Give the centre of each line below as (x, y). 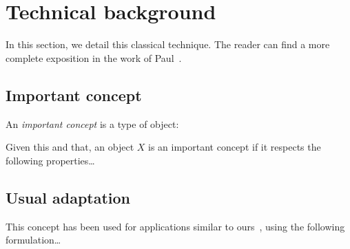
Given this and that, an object (70, 147)
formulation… (33, 240)
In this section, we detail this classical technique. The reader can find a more (168, 44)
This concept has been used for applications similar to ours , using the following (175, 226)
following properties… (50, 160)
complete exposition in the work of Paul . (94, 57)
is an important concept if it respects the (235, 147)
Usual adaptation (68, 197)
